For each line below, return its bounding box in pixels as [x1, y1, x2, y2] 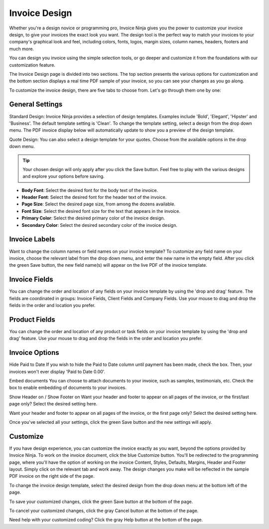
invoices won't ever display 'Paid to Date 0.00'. [9, 368, 106, 374]
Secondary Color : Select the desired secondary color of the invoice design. [21, 222, 178, 228]
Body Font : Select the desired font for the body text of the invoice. [21, 187, 158, 193]
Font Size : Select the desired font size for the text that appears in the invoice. [21, 208, 180, 214]
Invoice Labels [9, 235, 55, 244]
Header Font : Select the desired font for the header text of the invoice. [21, 194, 167, 200]
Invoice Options [9, 349, 59, 357]
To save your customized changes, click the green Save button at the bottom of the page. [9, 499, 193, 505]
